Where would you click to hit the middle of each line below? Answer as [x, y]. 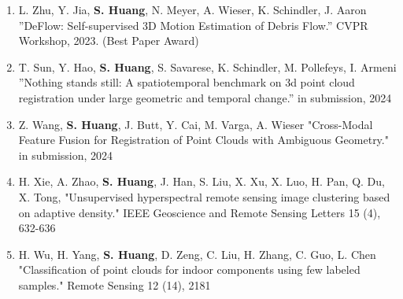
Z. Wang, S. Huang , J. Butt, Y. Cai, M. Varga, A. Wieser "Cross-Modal [196, 124]
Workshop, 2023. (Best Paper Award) [109, 41]
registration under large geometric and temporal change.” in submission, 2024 [205, 97]
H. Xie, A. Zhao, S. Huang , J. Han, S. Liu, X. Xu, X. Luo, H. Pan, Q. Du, [201, 181]
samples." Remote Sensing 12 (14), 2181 [115, 284]
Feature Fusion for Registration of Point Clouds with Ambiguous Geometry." [203, 140]
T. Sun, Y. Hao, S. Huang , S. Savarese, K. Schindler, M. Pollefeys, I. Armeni [207, 66]
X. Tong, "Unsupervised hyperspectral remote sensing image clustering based [204, 196]
